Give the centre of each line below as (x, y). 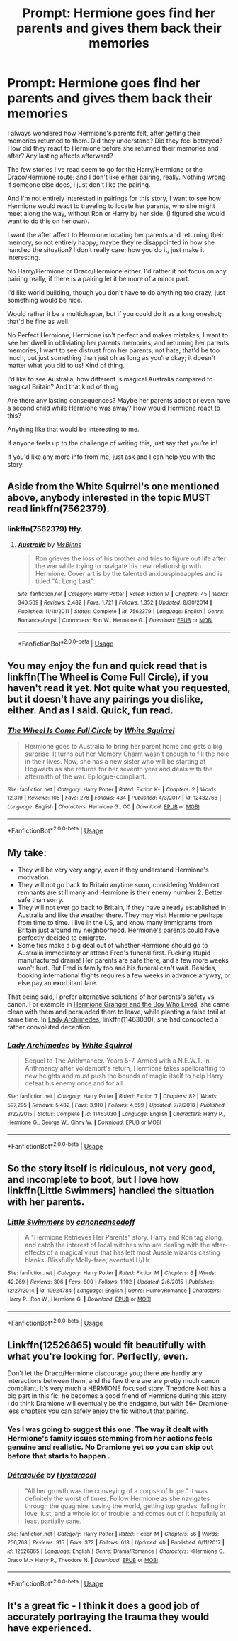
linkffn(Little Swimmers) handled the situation (111, 1191)
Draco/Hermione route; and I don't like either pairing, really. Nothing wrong (117, 177)
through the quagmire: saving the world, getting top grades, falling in (125, 1506)
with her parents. (46, 1202)
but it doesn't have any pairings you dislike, (105, 699)
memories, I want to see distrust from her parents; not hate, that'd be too (114, 350)
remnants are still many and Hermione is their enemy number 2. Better (120, 892)
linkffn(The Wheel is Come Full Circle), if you (108, 677)
